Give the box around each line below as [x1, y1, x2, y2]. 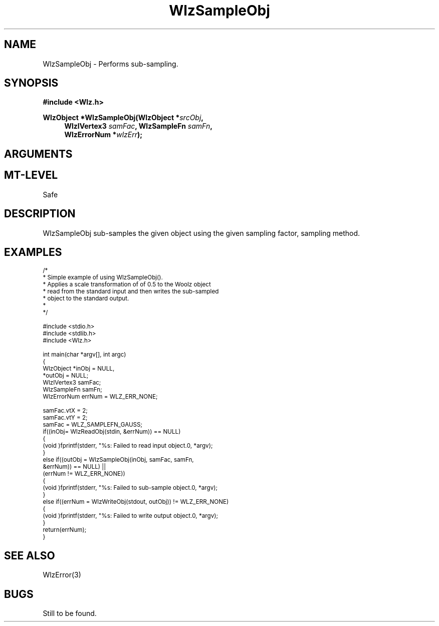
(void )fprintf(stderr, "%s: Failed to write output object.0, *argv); [43, 512, 218, 520]
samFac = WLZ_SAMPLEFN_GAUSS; [43, 421, 143, 429]
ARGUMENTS [4, 147, 73, 160]
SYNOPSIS [4, 77, 59, 90]
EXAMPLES [4, 245, 62, 258]
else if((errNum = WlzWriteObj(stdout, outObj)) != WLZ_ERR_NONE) [43, 498, 229, 506]
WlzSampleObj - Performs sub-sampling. [43, 59, 178, 68]
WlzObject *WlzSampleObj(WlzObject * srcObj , [43, 113, 204, 122]
